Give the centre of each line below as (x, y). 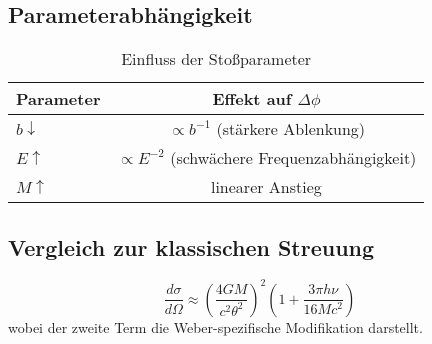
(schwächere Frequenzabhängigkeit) (293, 158)
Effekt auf (252, 99)
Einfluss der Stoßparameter (216, 59)
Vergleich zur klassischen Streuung (191, 246)
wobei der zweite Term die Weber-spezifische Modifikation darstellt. (215, 326)
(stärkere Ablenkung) (291, 129)
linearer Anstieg (266, 187)
